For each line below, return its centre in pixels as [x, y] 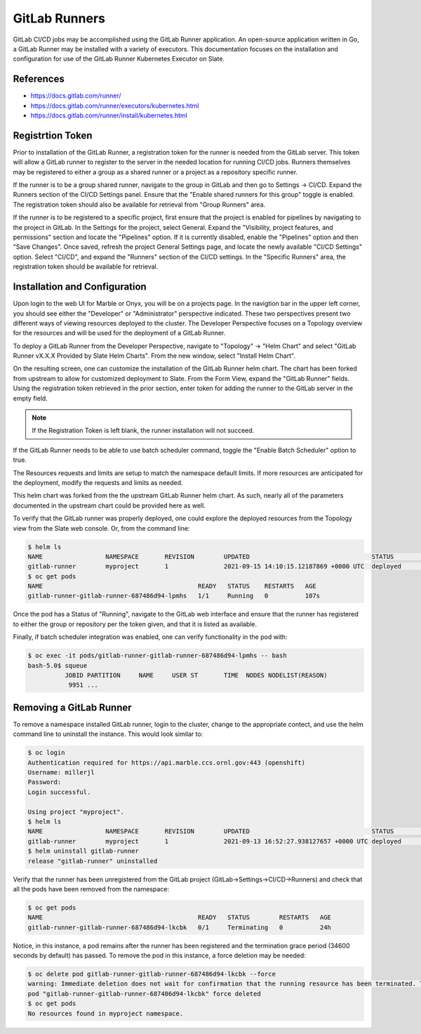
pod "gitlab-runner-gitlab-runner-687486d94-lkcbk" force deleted [144, 994]
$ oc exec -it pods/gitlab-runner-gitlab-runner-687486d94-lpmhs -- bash [157, 656]
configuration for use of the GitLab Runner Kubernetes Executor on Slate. [119, 59]
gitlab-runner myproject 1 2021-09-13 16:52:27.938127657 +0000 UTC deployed [214, 841]
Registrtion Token [53, 135]
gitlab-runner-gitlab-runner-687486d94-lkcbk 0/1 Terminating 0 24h [179, 927]
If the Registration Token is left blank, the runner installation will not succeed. [143, 431]
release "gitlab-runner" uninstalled [93, 861]
